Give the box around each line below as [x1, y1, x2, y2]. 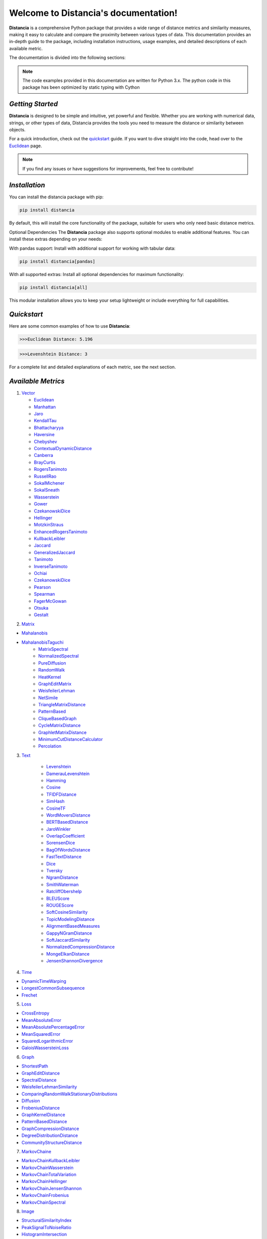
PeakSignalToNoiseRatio [21, 1224, 72, 1230]
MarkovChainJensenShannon [21, 1185, 82, 1191]
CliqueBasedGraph [38, 715, 77, 721]
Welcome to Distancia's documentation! [9, 7, 178, 18]
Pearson [34, 584, 51, 590]
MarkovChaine [21, 1148, 51, 1154]
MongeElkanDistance [46, 951, 90, 957]
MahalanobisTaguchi [21, 639, 64, 645]
